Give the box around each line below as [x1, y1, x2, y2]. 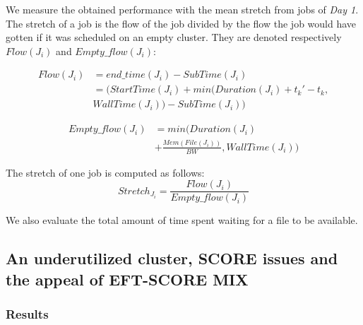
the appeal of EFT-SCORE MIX [6, 268, 249, 290]
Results [6, 305, 49, 323]
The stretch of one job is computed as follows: [6, 165, 205, 179]
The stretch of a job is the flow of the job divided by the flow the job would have [6, 16, 357, 30]
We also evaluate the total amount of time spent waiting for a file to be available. [6, 213, 358, 227]
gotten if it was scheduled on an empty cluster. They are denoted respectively [6, 30, 342, 45]
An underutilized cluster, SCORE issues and [6, 247, 338, 269]
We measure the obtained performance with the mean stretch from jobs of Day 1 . [6, 2, 359, 16]
